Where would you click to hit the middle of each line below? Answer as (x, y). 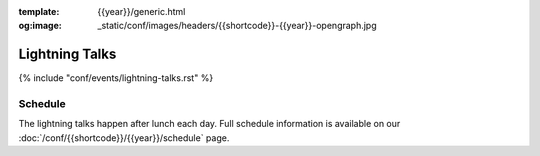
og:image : (40, 26)
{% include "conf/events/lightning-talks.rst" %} (116, 78)
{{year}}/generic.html (141, 11)
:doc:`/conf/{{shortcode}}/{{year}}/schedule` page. (124, 137)
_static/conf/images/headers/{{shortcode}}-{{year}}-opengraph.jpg (237, 26)
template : (39, 11)
